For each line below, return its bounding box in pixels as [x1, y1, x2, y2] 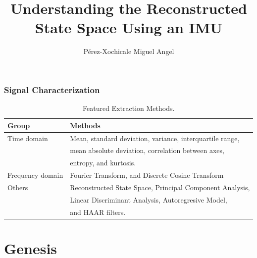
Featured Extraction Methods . [83, 103, 175, 113]
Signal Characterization [4, 83, 100, 96]
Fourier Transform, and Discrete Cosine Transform [70, 170, 224, 180]
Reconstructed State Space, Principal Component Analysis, [70, 182, 250, 193]
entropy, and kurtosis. [70, 157, 136, 168]
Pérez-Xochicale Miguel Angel [83, 46, 174, 56]
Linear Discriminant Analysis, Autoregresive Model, [70, 194, 227, 205]
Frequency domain [7, 170, 63, 180]
